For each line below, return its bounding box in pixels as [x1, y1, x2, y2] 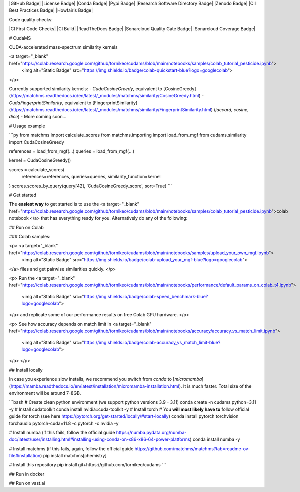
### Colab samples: [9, 233, 51, 239]
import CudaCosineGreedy [9, 139, 64, 145]
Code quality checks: [9, 16, 53, 22]
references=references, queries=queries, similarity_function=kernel [21, 174, 161, 180]
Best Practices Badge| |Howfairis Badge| [9, 7, 93, 13]
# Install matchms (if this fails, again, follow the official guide [9, 445, 134, 452]
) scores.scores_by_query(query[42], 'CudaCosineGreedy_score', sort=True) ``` [9, 183, 172, 189]
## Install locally [9, 367, 43, 373]
